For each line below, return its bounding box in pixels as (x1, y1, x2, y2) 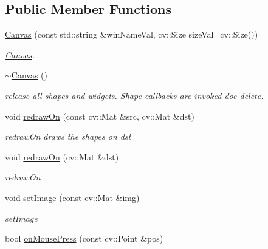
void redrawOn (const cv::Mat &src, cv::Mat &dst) (5, 109, 194, 122)
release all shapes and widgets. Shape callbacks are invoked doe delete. (5, 89, 264, 101)
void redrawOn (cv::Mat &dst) (5, 150, 119, 163)
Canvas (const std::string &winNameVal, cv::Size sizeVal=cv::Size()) (5, 28, 258, 41)
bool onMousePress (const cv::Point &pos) (5, 232, 163, 245)
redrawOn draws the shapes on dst (5, 130, 131, 143)
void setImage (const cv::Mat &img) (5, 191, 140, 203)
